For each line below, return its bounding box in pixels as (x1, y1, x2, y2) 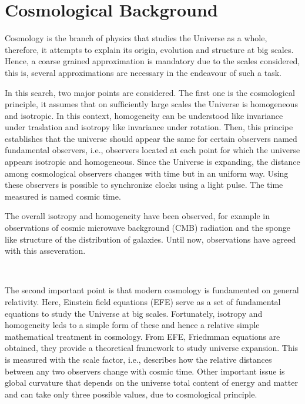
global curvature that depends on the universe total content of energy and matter (5, 376, 298, 389)
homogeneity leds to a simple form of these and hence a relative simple (5, 319, 260, 331)
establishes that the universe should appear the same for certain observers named (5, 132, 297, 144)
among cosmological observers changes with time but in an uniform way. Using (5, 167, 289, 179)
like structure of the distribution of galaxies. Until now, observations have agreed (5, 233, 296, 245)
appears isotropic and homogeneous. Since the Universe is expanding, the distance (5, 155, 300, 168)
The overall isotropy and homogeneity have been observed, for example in (5, 210, 270, 222)
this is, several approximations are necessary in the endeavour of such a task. (5, 66, 281, 78)
